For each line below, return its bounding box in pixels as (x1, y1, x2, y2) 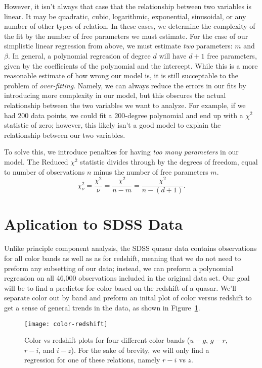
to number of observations (4, 166, 85, 177)
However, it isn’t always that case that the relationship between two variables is (4, 1, 251, 11)
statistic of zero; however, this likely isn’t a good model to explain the (4, 120, 221, 130)
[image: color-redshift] (24, 320, 108, 328)
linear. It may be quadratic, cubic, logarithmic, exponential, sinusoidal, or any (4, 11, 246, 21)
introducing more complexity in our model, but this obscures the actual (4, 90, 226, 100)
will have (159, 50, 187, 61)
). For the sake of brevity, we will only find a (71, 344, 209, 355)
